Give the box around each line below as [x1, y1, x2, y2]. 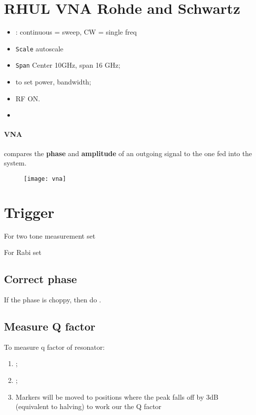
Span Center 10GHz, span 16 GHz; [15, 60, 120, 70]
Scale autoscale [15, 43, 64, 53]
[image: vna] [24, 175, 66, 182]
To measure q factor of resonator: [4, 341, 105, 352]
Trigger [4, 202, 55, 222]
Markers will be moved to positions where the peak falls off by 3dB [15, 391, 219, 402]
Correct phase [4, 271, 77, 287]
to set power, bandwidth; [15, 77, 91, 87]
